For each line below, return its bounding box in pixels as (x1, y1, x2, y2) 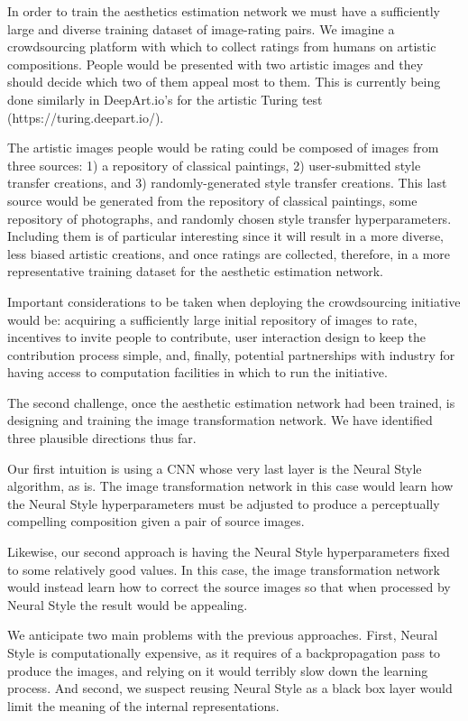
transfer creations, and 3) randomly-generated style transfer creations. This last (7, 173, 447, 192)
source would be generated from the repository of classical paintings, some (7, 190, 418, 209)
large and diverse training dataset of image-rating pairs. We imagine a (7, 19, 395, 38)
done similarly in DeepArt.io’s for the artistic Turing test (7, 89, 323, 108)
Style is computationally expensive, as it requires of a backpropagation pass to (7, 643, 441, 661)
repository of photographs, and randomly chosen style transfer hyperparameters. (7, 208, 452, 227)
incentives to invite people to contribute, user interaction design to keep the (7, 328, 426, 347)
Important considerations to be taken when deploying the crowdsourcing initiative (7, 291, 461, 310)
